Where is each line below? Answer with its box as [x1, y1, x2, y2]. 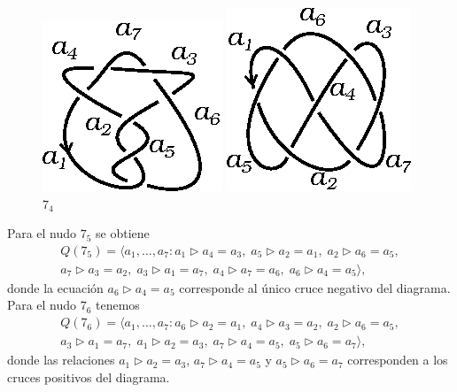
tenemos [96, 296, 140, 314]
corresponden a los [347, 350, 448, 369]
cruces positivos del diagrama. [7, 367, 170, 386]
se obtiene [96, 224, 150, 242]
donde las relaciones [7, 350, 115, 369]
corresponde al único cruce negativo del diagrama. [179, 278, 451, 296]
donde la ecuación [7, 278, 104, 296]
